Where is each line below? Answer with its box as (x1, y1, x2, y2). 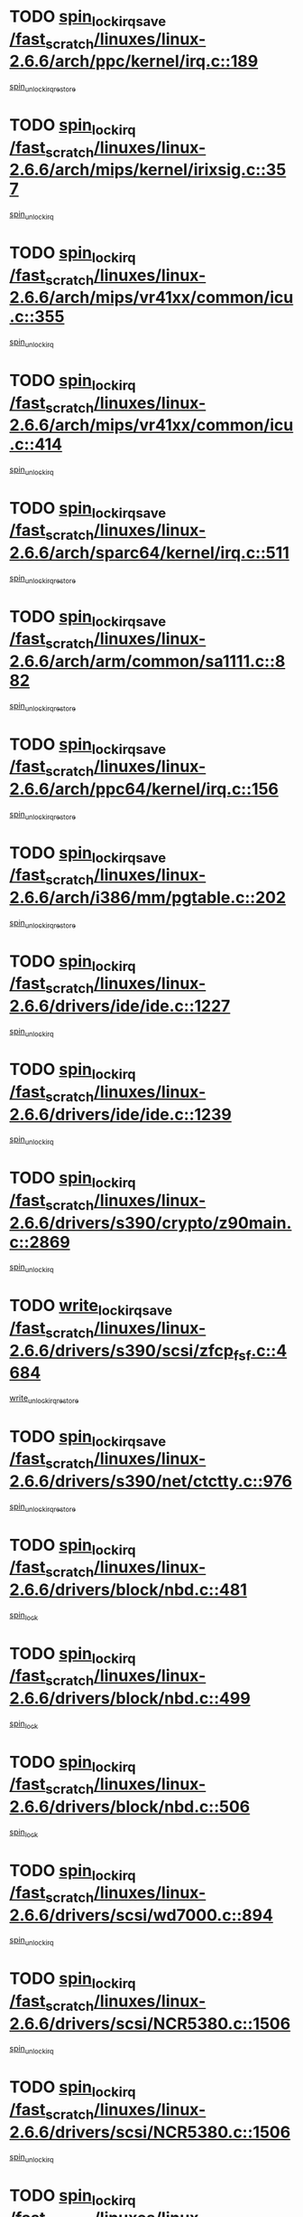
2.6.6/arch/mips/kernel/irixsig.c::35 (9, 160, 287, 180)
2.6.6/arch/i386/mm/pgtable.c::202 (9, 887, 287, 908)
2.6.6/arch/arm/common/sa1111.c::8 (9, 651, 286, 671)
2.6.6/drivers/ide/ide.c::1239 (9, 1104, 232, 1125)
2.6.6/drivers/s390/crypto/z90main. (9, 1212, 292, 1233)
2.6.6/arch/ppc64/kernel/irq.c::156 (9, 778, 280, 799)
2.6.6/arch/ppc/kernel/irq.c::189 (9, 52, 259, 71)
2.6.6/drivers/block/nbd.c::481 (9, 1580, 248, 1599)
